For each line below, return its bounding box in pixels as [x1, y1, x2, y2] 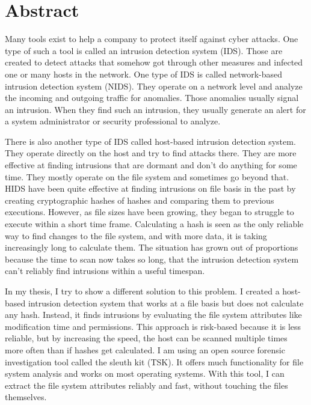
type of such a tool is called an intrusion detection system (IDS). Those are [5, 44, 283, 56]
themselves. [5, 391, 47, 403]
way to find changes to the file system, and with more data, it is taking [5, 229, 267, 242]
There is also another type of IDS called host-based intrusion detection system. [5, 135, 296, 147]
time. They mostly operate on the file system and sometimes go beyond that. [5, 170, 289, 183]
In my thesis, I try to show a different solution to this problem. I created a [5, 285, 280, 297]
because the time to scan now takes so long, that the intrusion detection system [5, 252, 299, 265]
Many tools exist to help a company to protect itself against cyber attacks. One [5, 32, 298, 45]
